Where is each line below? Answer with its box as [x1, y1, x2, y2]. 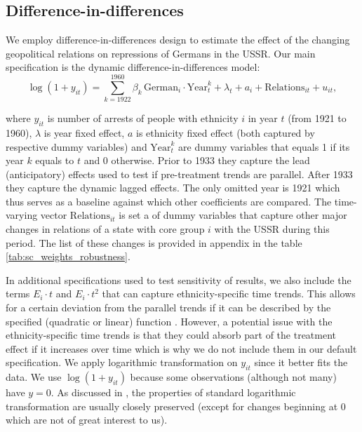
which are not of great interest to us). [6, 412, 168, 427]
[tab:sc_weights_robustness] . [6, 249, 130, 264]
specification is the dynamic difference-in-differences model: [6, 60, 260, 74]
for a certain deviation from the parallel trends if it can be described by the [6, 300, 331, 315]
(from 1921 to [288, 111, 347, 126]
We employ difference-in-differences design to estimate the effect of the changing [6, 32, 350, 47]
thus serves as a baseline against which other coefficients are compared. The [6, 194, 332, 208]
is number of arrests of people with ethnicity [47, 111, 239, 126]
